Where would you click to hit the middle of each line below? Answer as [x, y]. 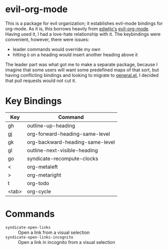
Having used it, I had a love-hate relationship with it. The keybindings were [83, 34]
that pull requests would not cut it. [41, 80]
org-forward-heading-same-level [69, 134]
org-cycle [39, 191]
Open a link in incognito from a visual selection [67, 242]
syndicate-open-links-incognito [39, 237]
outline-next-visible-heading [62, 150]
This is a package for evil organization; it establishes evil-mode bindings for [84, 23]
